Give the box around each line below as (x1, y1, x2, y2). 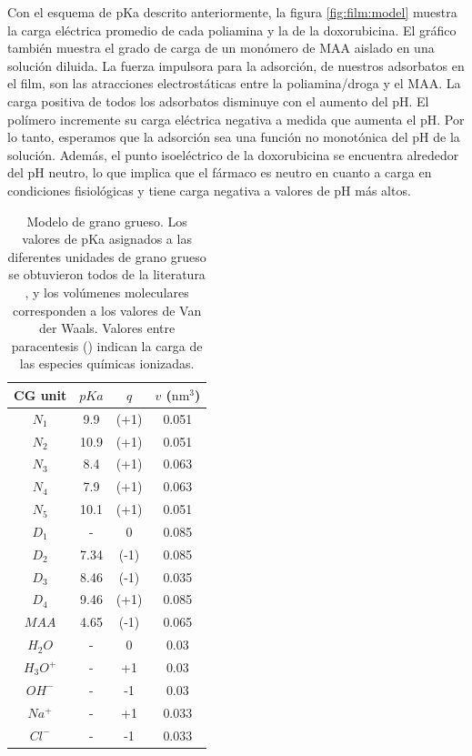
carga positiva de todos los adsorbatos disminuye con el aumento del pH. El (7, 91, 429, 110)
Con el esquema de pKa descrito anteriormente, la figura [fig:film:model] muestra (7, 3, 457, 21)
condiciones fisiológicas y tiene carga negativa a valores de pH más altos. (7, 180, 411, 199)
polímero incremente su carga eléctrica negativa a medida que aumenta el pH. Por (7, 109, 465, 128)
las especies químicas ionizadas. (19, 354, 195, 373)
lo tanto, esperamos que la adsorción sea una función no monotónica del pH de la (7, 127, 460, 146)
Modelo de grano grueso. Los (26, 211, 187, 230)
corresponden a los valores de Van (13, 300, 202, 319)
